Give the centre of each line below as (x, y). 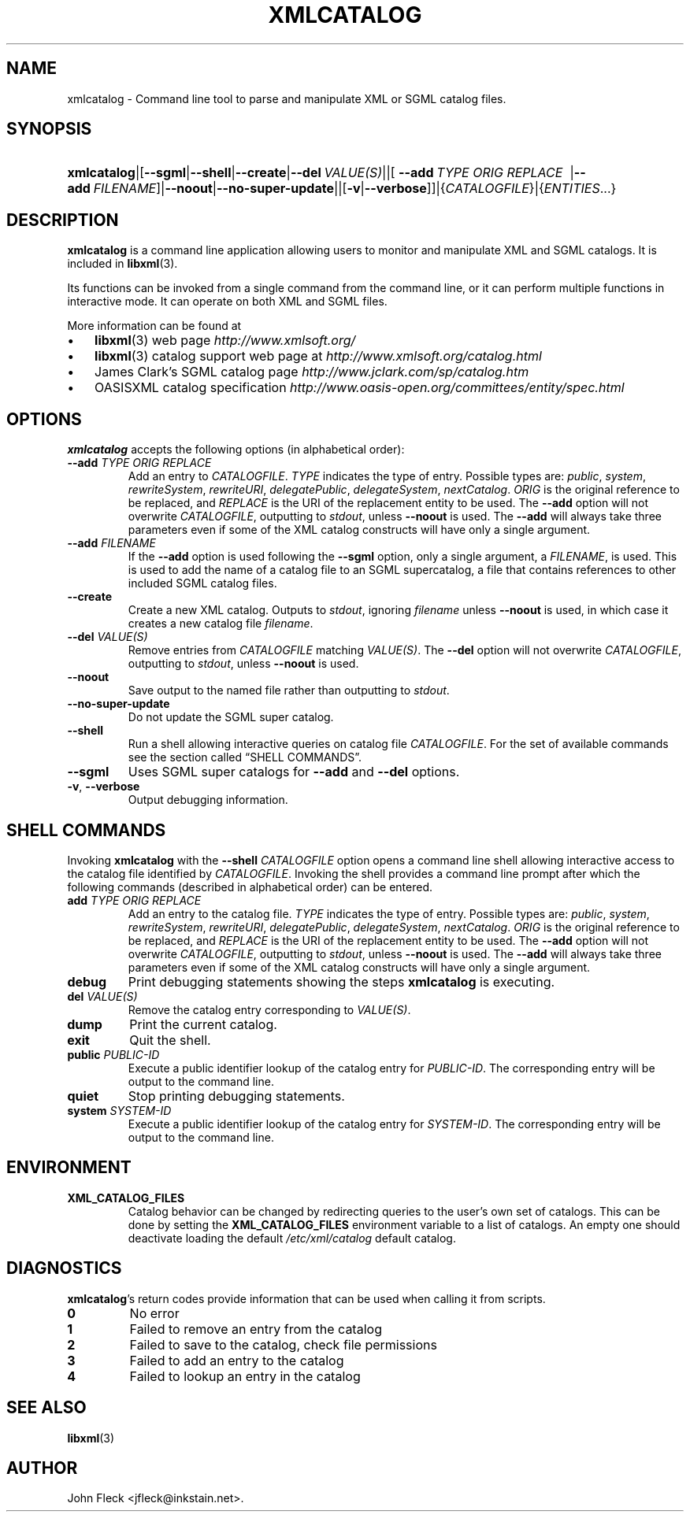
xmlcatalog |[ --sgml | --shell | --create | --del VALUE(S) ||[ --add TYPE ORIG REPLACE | (321, 173)
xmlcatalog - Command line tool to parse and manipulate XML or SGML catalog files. (287, 98)
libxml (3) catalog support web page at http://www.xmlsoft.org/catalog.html (318, 356)
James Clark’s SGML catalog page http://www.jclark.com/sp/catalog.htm (312, 372)
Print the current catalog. (203, 1024)
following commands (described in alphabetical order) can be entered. (250, 887)
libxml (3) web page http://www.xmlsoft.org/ (225, 341)
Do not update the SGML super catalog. (231, 717)
